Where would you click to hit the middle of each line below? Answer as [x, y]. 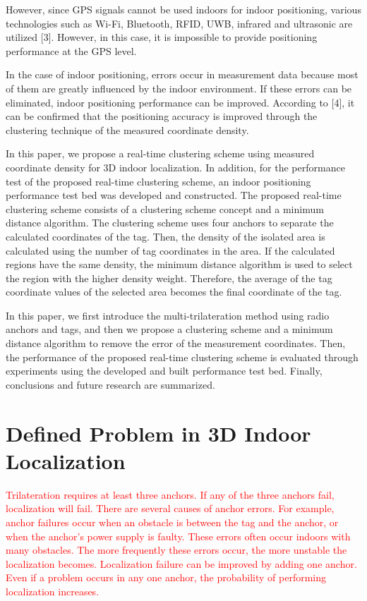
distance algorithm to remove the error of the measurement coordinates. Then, [176, 343]
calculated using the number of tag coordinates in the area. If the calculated [170, 250]
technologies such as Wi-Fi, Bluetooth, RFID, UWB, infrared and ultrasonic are [179, 23]
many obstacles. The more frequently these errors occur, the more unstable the [176, 550]
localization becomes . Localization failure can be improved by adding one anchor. [181, 563]
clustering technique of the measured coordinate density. [127, 129]
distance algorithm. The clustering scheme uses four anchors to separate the [170, 223]
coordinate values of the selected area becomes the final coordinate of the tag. [174, 292]
